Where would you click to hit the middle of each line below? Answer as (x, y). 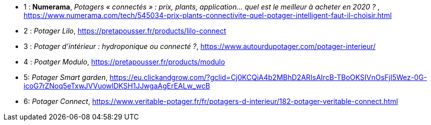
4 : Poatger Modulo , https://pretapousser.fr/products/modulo (124, 62)
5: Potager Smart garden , (66, 77)
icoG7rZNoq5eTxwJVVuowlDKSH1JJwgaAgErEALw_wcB (117, 86)
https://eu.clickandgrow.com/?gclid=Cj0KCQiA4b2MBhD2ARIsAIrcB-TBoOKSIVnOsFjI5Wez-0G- (268, 77)
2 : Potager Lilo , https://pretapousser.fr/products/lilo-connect (125, 31)
